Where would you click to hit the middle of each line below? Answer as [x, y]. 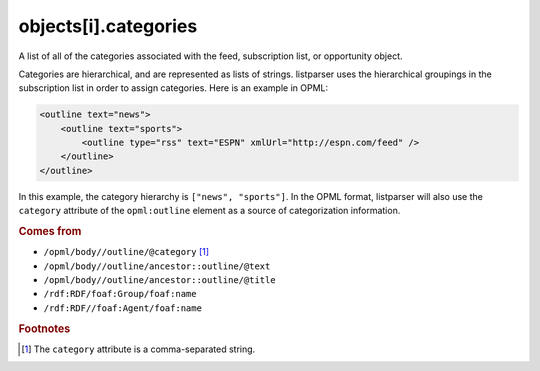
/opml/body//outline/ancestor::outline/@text [157, 266]
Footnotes [44, 328]
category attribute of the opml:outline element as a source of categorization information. [209, 211]
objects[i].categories [108, 26]
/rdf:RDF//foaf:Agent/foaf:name [122, 308]
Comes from [50, 232]
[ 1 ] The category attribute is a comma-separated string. [138, 349]
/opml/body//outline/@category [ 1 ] [126, 252]
